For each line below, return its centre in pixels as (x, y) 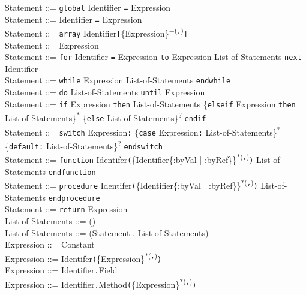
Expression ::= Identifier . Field (61, 270)
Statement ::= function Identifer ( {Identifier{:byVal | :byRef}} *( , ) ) (129, 159)
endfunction (72, 172)
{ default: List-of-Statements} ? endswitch (84, 145)
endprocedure (74, 198)
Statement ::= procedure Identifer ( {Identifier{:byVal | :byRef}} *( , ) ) (131, 184)
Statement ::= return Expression (66, 209)
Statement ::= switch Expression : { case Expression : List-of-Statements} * (143, 131)
